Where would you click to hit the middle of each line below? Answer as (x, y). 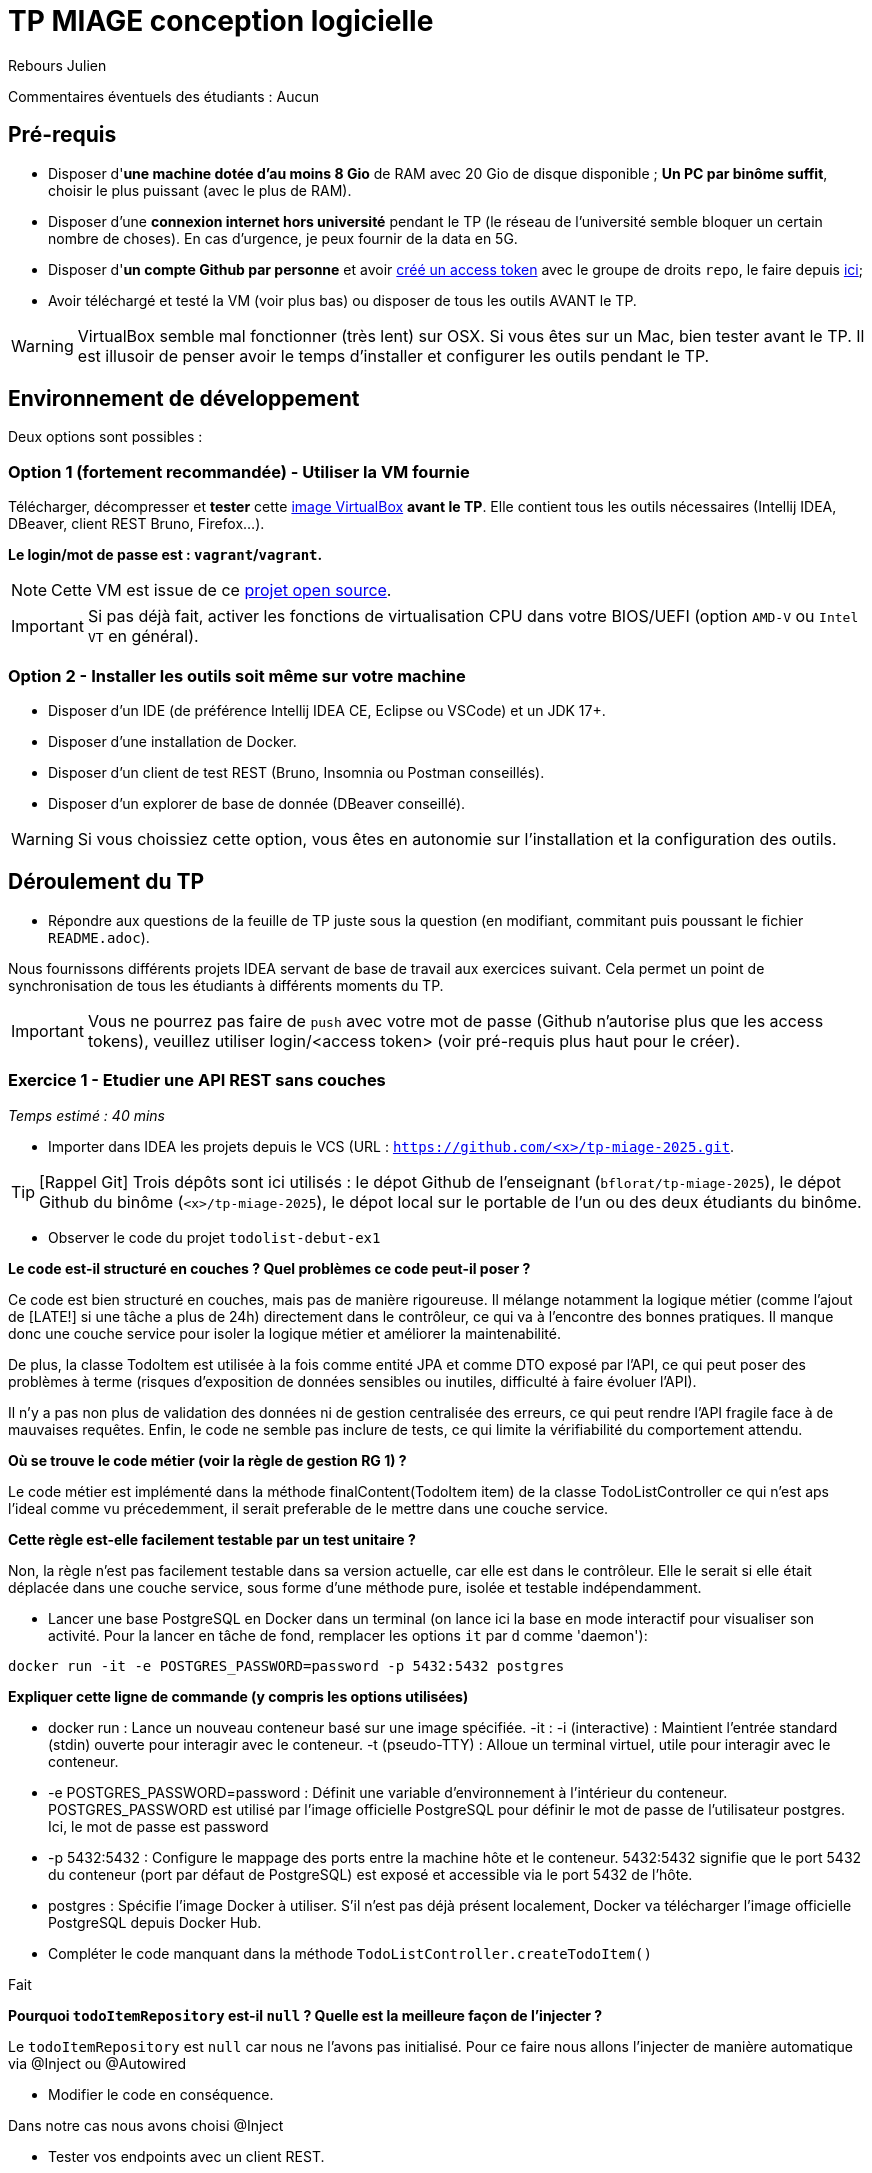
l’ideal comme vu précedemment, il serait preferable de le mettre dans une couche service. (308, 1508)
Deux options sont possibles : (105, 437)
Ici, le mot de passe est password (158, 1826)
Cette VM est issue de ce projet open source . (221, 590)
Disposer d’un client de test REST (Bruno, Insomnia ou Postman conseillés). (296, 772)
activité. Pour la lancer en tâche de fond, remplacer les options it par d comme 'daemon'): (348, 1635)
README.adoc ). (99, 937)
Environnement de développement (184, 399)
